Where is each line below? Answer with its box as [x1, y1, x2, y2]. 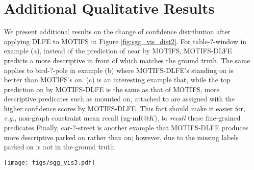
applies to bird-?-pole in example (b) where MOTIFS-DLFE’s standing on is [4, 65, 234, 75]
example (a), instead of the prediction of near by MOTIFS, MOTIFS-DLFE [4, 46, 232, 56]
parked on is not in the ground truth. [4, 142, 116, 152]
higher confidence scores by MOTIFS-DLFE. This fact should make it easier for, [4, 103, 245, 113]
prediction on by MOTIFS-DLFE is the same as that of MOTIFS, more [4, 84, 220, 94]
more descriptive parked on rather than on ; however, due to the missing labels [4, 132, 239, 142]
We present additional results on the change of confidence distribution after [4, 26, 230, 37]
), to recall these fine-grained [154, 113, 241, 123]
